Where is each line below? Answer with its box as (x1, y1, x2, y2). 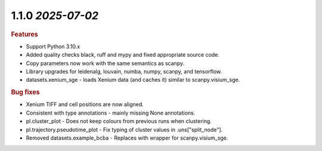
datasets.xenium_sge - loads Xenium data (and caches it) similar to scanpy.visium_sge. (26, 76, 240, 84)
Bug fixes (11, 88, 40, 97)
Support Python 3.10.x (26, 42, 80, 50)
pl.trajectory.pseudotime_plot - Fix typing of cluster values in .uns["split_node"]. (26, 126, 223, 133)
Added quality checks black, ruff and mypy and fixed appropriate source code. (26, 51, 220, 58)
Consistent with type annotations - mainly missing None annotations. (26, 109, 196, 116)
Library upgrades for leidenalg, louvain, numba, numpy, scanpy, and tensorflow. (26, 67, 222, 75)
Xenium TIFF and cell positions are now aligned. (26, 101, 144, 108)
